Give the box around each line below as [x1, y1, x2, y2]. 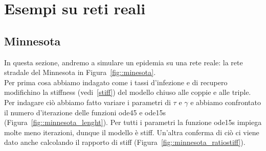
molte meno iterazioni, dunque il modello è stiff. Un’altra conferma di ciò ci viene [4, 127, 259, 137]
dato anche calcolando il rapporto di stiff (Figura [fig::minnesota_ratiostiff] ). [4, 137, 246, 147]
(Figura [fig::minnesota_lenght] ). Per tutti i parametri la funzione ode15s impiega [4, 117, 262, 128]
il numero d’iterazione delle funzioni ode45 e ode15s [4, 107, 166, 117]
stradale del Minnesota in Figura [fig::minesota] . [4, 67, 156, 78]
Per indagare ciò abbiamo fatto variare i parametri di [4, 96, 171, 107]
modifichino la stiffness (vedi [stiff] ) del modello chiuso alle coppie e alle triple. [4, 87, 251, 97]
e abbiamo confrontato [190, 96, 261, 107]
